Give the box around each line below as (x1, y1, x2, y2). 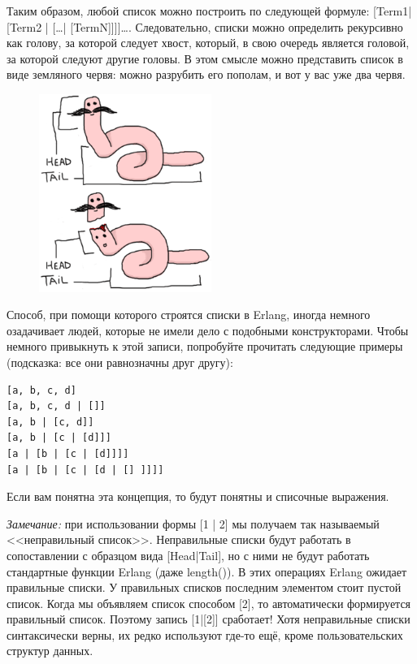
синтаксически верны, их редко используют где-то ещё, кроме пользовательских (7, 626, 403, 643)
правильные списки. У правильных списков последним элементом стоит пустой (7, 579, 402, 596)
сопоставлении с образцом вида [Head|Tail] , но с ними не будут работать (7, 546, 370, 563)
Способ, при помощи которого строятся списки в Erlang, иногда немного (7, 306, 371, 323)
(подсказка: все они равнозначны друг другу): (7, 353, 233, 370)
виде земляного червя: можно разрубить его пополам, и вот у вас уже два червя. (7, 66, 406, 83)
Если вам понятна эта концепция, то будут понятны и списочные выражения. (7, 488, 389, 505)
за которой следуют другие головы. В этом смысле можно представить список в (7, 50, 403, 67)
